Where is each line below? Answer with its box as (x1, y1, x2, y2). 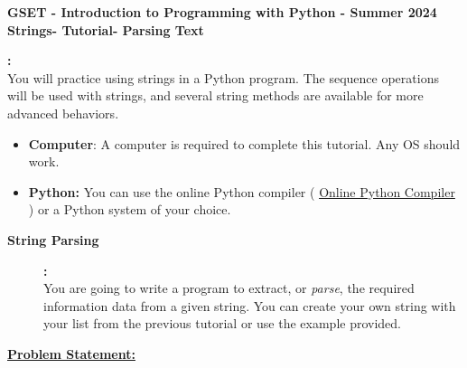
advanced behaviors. (7, 103, 119, 122)
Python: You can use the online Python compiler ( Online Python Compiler (28, 182, 455, 201)
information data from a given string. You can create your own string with (43, 296, 456, 315)
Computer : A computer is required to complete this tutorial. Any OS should (28, 134, 461, 153)
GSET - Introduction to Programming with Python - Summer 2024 (7, 3, 437, 21)
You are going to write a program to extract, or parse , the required (43, 278, 415, 297)
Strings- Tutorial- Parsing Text (7, 20, 204, 39)
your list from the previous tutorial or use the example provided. (43, 314, 401, 333)
